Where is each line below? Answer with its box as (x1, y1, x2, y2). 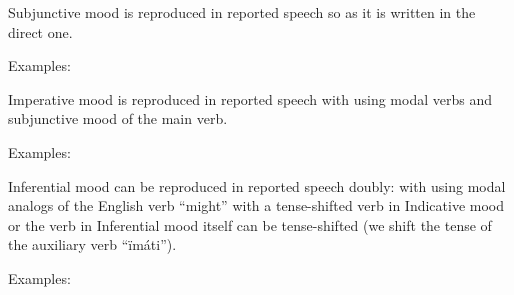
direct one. (8, 21, 73, 42)
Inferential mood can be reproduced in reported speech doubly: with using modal (8, 175, 506, 196)
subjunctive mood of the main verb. (8, 108, 228, 129)
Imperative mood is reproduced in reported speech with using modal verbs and (8, 88, 492, 109)
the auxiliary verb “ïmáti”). (8, 234, 177, 255)
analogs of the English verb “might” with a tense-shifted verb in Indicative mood (8, 195, 505, 216)
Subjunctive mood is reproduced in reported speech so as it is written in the (8, 2, 476, 22)
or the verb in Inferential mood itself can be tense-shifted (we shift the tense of (8, 214, 492, 235)
